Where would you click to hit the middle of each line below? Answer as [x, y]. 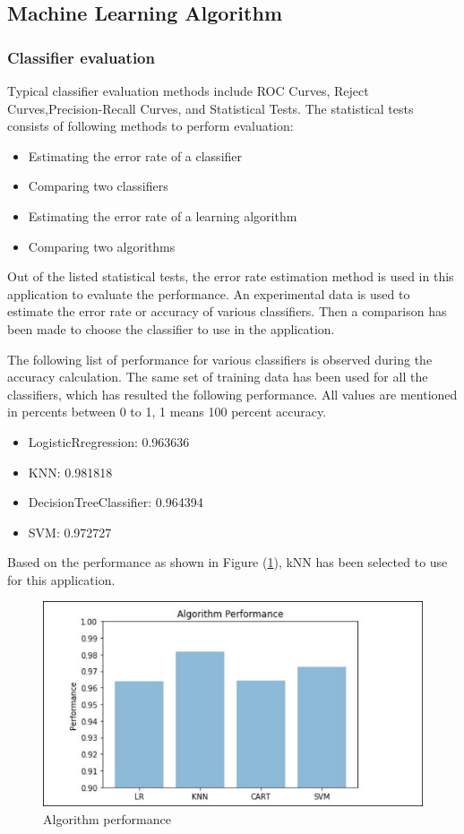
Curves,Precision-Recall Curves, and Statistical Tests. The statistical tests [211, 108]
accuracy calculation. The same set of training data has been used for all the [218, 377]
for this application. [61, 579]
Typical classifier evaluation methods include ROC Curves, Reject [188, 90]
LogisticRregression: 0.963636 [109, 441]
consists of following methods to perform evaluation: [150, 126]
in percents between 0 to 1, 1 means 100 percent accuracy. [167, 412]
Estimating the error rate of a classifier [135, 155]
